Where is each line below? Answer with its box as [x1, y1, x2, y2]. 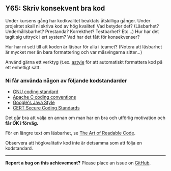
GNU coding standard [12, 89, 59, 95]
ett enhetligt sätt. [5, 64, 41, 70]
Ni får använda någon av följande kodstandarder [5, 77, 127, 84]
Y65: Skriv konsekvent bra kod [5, 4, 105, 13]
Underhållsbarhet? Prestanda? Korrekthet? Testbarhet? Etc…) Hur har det [5, 28, 159, 35]
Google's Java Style [12, 99, 55, 106]
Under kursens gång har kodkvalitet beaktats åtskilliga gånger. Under [5, 17, 151, 23]
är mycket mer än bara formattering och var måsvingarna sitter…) [5, 49, 142, 55]
